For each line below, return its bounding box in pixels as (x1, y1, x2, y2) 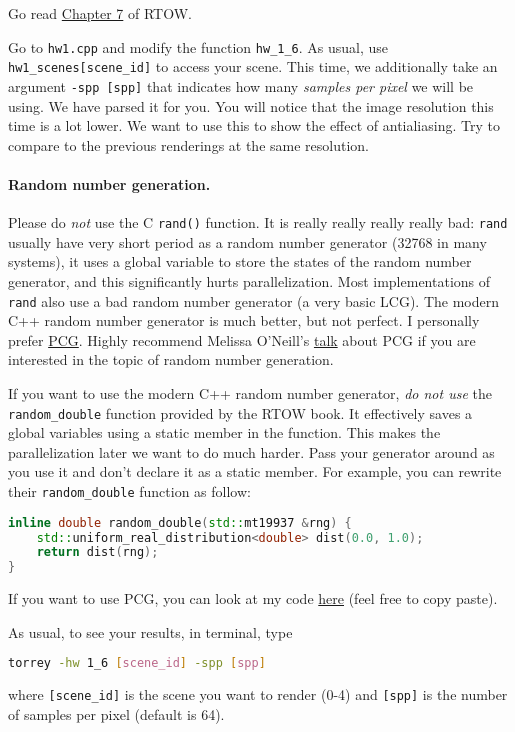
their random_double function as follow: (8, 481, 251, 502)
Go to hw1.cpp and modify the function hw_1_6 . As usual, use (8, 36, 389, 57)
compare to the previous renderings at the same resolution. (8, 134, 369, 155)
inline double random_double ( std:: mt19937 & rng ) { (8, 515, 352, 530)
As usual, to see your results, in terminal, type (8, 621, 293, 642)
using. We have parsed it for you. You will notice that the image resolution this (8, 95, 494, 116)
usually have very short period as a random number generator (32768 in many (8, 231, 487, 252)
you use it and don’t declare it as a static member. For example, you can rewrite (8, 461, 502, 482)
